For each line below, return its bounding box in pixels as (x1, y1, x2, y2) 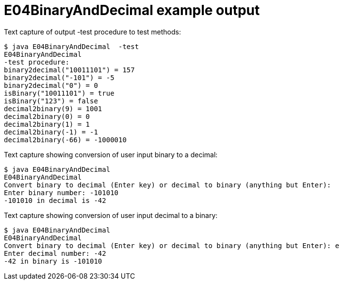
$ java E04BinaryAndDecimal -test (4, 42, 139, 50)
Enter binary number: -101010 (4, 188, 119, 197)
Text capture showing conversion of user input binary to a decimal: (4, 150, 218, 159)
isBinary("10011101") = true (4, 89, 114, 97)
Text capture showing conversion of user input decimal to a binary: (4, 211, 218, 219)
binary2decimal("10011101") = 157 (4, 66, 135, 74)
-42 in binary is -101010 (4, 257, 102, 265)
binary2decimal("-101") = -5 (4, 73, 114, 82)
